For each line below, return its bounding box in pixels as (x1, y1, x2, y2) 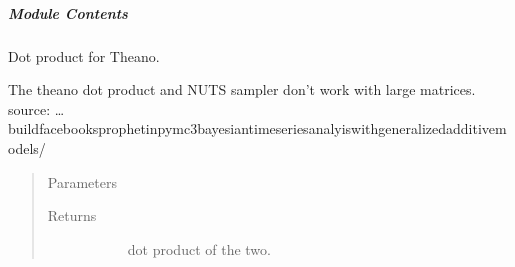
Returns (47, 205, 97, 226)
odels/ (8, 137, 46, 158)
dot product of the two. (127, 238, 271, 259)
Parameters (47, 171, 117, 192)
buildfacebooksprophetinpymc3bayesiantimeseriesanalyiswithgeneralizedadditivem (8, 118, 507, 139)
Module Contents (8, 2, 128, 23)
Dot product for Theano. (8, 45, 160, 66)
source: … (8, 98, 65, 119)
